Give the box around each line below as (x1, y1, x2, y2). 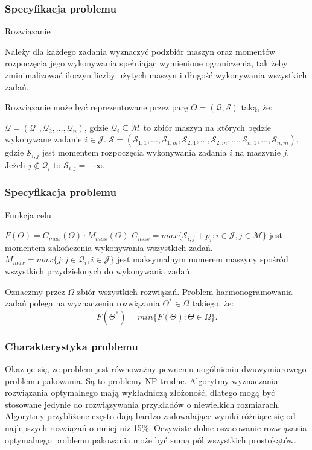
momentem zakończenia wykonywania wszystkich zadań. (5, 241, 213, 253)
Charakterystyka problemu (5, 338, 138, 353)
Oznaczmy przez (5, 285, 65, 297)
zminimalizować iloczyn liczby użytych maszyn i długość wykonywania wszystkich (5, 69, 307, 81)
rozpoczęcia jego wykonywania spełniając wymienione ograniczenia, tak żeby (5, 57, 288, 69)
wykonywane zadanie (5, 133, 82, 145)
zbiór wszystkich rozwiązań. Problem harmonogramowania (77, 285, 293, 297)
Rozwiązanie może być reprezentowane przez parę (5, 101, 188, 113)
